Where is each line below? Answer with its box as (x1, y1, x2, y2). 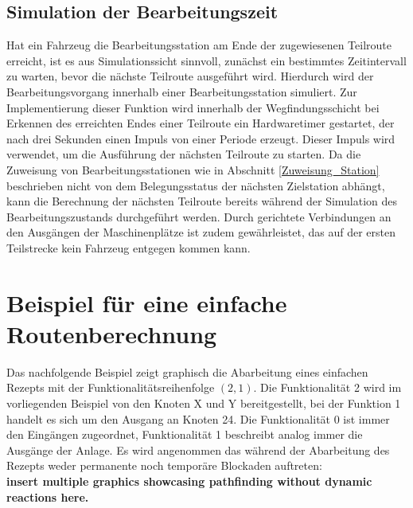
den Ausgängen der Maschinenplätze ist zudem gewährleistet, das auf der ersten (6, 224, 396, 240)
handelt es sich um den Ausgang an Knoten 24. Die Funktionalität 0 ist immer (6, 410, 390, 427)
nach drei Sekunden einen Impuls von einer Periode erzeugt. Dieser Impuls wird (6, 130, 395, 147)
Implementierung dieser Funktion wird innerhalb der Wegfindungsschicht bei (6, 99, 380, 115)
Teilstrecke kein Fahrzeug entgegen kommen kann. (6, 239, 251, 256)
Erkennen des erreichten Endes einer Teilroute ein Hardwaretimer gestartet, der (6, 115, 395, 131)
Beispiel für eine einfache (6, 286, 287, 318)
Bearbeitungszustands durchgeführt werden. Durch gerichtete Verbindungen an (6, 208, 392, 225)
